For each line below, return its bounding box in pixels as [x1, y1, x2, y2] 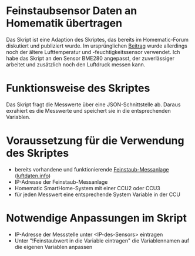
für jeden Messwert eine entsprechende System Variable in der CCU [14, 191, 181, 198]
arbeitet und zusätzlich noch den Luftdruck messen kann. [6, 60, 146, 68]
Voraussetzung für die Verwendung [6, 134, 184, 147]
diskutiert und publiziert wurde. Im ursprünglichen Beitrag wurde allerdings [6, 42, 188, 49]
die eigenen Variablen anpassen [14, 243, 93, 250]
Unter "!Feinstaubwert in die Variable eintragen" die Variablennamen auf [14, 237, 190, 244]
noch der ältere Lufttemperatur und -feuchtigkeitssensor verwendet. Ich [6, 48, 180, 55]
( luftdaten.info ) [14, 172, 51, 179]
